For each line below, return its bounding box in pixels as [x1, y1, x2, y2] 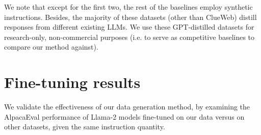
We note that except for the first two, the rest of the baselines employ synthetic [4, 2, 253, 12]
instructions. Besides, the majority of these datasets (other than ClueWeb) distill [4, 11, 257, 22]
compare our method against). [4, 41, 98, 52]
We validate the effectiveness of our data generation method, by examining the [4, 101, 250, 112]
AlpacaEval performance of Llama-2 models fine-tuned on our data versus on [4, 111, 245, 122]
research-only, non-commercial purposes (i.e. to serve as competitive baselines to [4, 31, 255, 42]
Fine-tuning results [4, 72, 141, 93]
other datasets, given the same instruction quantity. [4, 121, 165, 132]
